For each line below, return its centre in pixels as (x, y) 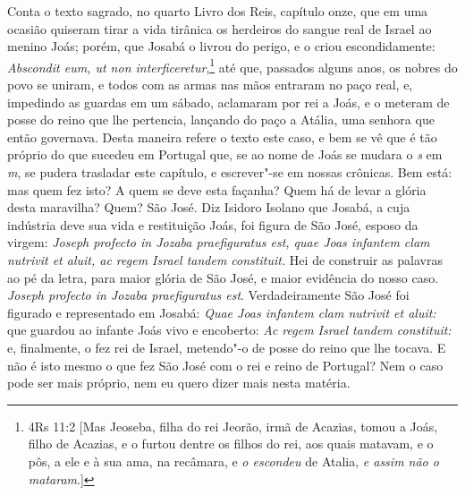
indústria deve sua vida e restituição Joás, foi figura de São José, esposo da (213, 224)
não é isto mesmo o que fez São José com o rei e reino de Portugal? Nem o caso (225, 365)
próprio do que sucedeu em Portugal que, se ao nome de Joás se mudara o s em (225, 154)
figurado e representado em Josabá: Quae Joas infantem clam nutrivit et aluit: (222, 312)
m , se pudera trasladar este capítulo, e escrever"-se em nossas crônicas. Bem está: (230, 172)
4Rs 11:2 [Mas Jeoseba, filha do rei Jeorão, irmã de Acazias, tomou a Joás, (233, 426)
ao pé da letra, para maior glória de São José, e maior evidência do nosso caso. (223, 277)
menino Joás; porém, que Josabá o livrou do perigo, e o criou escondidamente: (221, 46)
